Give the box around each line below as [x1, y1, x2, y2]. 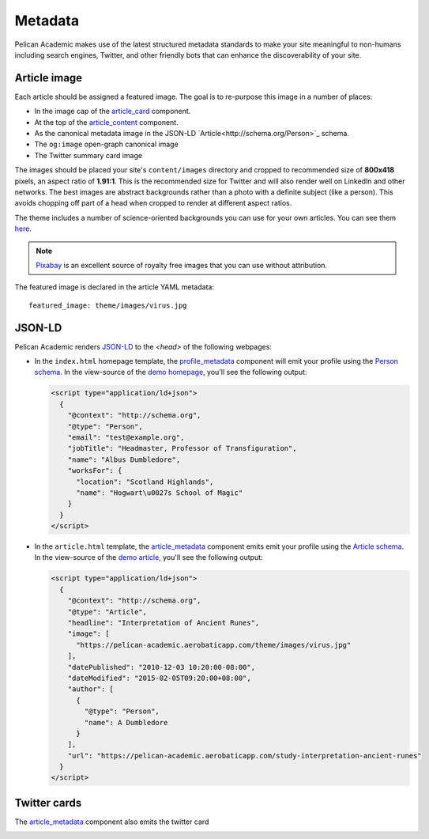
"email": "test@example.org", [67, 433, 185, 442]
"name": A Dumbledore [84, 718, 168, 727]
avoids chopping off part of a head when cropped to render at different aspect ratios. [14, 198, 292, 208]
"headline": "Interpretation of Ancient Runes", [67, 618, 260, 627]
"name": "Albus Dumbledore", [67, 455, 181, 464]
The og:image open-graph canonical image [34, 139, 179, 149]
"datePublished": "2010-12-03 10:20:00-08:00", [67, 663, 256, 671]
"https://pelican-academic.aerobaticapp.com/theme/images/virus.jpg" [76, 641, 352, 649]
